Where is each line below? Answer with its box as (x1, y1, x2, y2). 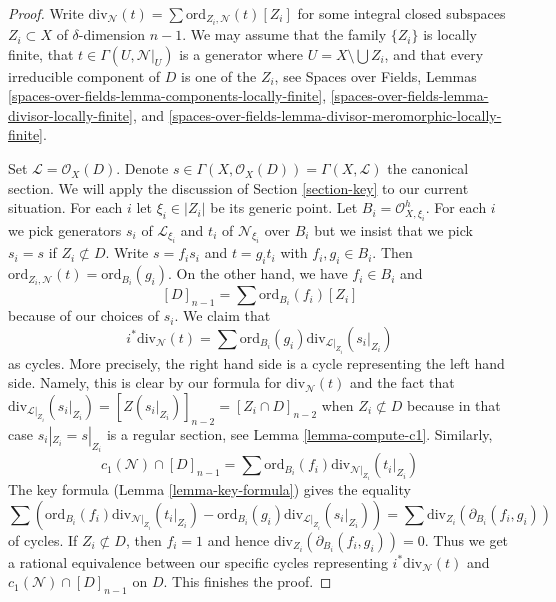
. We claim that (174, 305, 271, 326)
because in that (406, 394, 501, 415)
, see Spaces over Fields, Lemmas (274, 65, 477, 86)
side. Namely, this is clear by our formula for (8, 372, 282, 393)
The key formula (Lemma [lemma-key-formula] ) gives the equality (8, 479, 411, 500)
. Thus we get (424, 529, 509, 550)
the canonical (387, 158, 469, 179)
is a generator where (179, 43, 304, 64)
